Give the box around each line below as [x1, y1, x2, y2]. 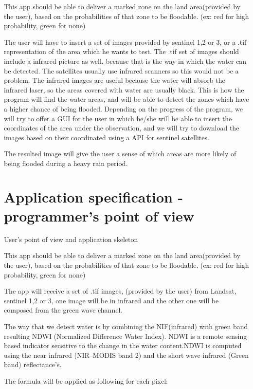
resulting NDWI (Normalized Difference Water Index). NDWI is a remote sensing [4, 331, 247, 341]
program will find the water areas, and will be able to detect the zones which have [4, 94, 249, 104]
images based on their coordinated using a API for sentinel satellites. [4, 132, 209, 142]
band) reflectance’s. [4, 359, 62, 370]
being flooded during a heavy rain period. [4, 158, 128, 168]
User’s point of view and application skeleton [4, 234, 138, 244]
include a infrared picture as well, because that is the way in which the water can [4, 56, 247, 66]
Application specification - [4, 186, 183, 206]
